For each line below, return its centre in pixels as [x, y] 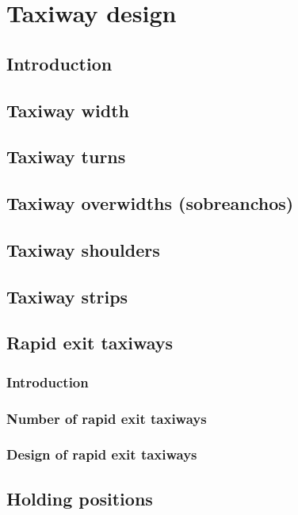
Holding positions [80, 498]
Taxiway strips [67, 296]
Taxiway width [68, 110]
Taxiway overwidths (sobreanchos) [150, 203]
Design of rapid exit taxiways [102, 454]
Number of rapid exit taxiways [107, 418]
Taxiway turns [66, 156]
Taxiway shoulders [83, 249]
